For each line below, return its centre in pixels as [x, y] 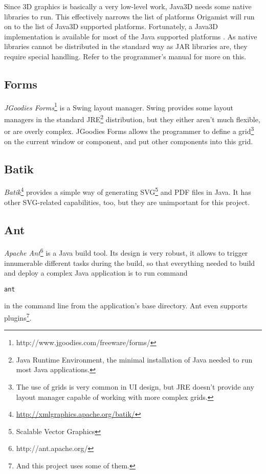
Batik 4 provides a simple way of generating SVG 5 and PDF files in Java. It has [128, 191]
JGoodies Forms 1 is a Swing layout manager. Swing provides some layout [119, 106]
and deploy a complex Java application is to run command [96, 273]
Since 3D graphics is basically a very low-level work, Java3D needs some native [128, 6]
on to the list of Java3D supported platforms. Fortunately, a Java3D [111, 26]
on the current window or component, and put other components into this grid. [129, 141]
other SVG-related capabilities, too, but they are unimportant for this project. [127, 202]
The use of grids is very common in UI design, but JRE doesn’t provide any [135, 387]
